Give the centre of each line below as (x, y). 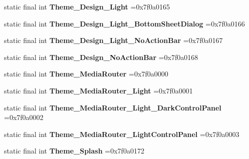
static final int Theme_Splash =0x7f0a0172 (74, 151)
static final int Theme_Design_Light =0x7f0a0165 (87, 6)
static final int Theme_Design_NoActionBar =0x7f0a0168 (101, 57)
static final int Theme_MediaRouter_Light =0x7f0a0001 (98, 90)
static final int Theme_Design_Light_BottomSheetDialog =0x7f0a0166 (124, 23)
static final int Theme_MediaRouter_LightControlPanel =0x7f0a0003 (122, 134)
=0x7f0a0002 (24, 117)
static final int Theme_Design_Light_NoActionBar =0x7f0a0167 (113, 40)
